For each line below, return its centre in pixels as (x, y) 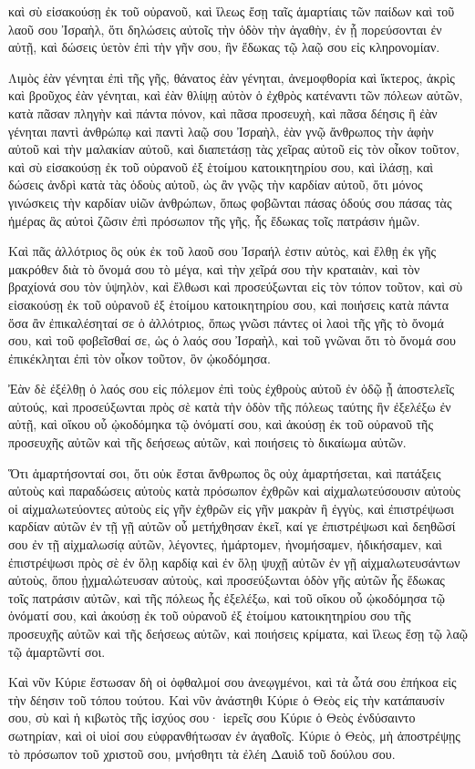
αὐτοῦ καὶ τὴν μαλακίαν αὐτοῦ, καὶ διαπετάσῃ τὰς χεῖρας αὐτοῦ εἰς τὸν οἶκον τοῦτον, (234, 149)
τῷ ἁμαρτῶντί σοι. (57, 651)
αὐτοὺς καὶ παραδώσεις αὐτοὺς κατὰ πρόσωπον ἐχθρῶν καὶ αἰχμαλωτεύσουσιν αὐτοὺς (234, 491)
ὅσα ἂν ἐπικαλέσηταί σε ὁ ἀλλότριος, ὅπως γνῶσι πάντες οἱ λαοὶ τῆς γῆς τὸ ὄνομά (226, 322)
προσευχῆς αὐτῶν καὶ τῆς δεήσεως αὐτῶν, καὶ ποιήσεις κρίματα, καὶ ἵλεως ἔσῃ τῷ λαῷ (238, 633)
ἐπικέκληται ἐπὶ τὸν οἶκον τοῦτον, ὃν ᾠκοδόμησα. (139, 358)
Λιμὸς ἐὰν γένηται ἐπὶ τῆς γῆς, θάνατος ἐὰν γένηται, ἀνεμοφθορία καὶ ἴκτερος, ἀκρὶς (232, 77)
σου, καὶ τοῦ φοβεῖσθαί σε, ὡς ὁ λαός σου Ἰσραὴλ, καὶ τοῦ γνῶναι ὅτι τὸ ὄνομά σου (232, 340)
